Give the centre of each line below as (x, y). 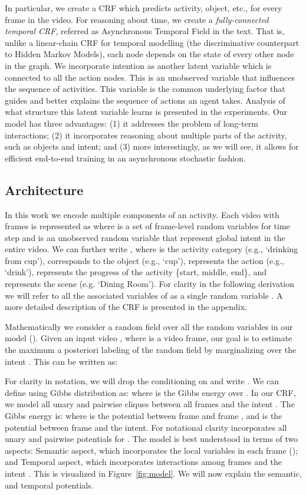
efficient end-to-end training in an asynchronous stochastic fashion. (125, 158)
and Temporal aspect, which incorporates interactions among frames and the (143, 462)
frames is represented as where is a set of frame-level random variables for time (147, 226)
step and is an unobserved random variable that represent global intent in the (145, 237)
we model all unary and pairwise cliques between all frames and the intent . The (150, 404)
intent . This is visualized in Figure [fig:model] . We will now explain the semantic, (153, 473)
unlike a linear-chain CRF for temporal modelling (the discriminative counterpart (152, 42)
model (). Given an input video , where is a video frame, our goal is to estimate (149, 338)
